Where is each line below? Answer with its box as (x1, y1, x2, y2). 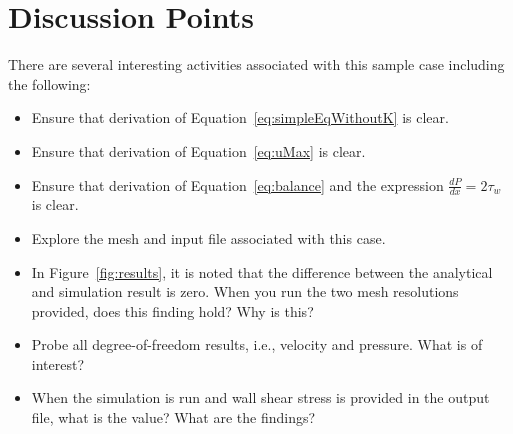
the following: (8, 73, 91, 94)
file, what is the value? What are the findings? (31, 407, 316, 428)
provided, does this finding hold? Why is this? (31, 300, 314, 321)
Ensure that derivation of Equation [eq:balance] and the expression (31, 174, 444, 195)
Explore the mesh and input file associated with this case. (31, 227, 386, 248)
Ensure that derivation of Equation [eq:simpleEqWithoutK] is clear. (31, 107, 449, 128)
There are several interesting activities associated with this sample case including (8, 54, 505, 75)
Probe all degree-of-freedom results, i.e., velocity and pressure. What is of (31, 334, 483, 355)
